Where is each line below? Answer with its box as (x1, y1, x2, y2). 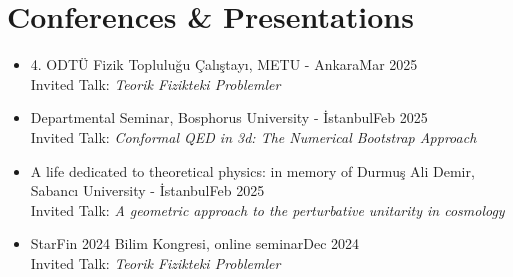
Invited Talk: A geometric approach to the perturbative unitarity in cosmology (30, 199, 505, 220)
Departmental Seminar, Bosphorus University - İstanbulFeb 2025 (30, 107, 428, 128)
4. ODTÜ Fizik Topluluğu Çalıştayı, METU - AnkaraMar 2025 (30, 54, 418, 75)
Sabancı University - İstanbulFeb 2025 (30, 180, 265, 201)
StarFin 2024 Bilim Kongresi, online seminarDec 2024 (30, 233, 360, 254)
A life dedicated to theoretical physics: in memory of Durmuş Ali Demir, (30, 160, 475, 181)
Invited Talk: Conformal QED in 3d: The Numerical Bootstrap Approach (30, 126, 477, 147)
